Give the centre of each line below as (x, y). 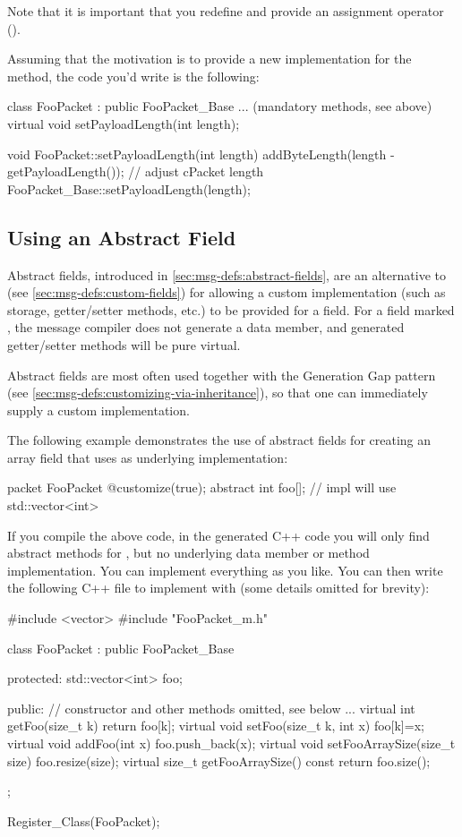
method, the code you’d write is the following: (133, 76)
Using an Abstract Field (122, 237)
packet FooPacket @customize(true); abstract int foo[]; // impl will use (202, 487)
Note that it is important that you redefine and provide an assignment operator (226, 11)
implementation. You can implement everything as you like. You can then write (225, 570)
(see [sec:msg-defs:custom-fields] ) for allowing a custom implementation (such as (227, 292)
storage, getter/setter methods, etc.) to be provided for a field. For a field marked (231, 309)
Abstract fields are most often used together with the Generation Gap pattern (222, 375)
